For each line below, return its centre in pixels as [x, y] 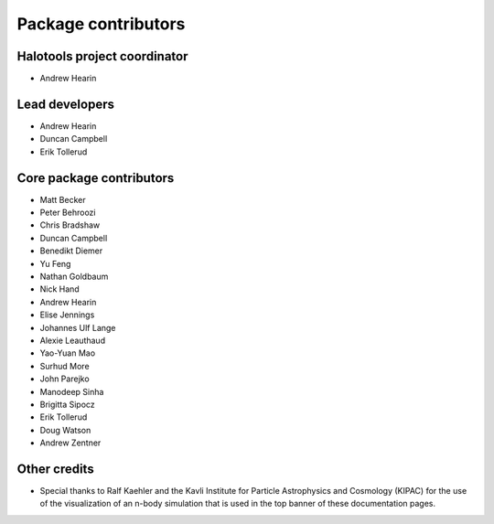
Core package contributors [96, 178]
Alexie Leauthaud [72, 340]
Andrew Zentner [70, 443]
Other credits [56, 469]
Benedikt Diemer [71, 251]
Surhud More [65, 366]
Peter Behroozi [68, 213]
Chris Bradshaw [70, 225]
